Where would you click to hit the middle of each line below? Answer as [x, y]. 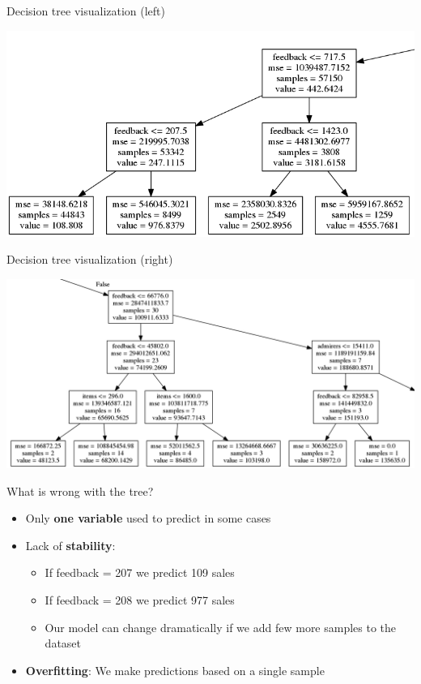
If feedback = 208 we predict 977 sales [140, 600]
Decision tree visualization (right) [90, 259]
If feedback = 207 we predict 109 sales [140, 572]
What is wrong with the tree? [80, 490]
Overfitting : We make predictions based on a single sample [175, 670]
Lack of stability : [70, 545]
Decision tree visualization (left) [86, 11]
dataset [63, 643]
